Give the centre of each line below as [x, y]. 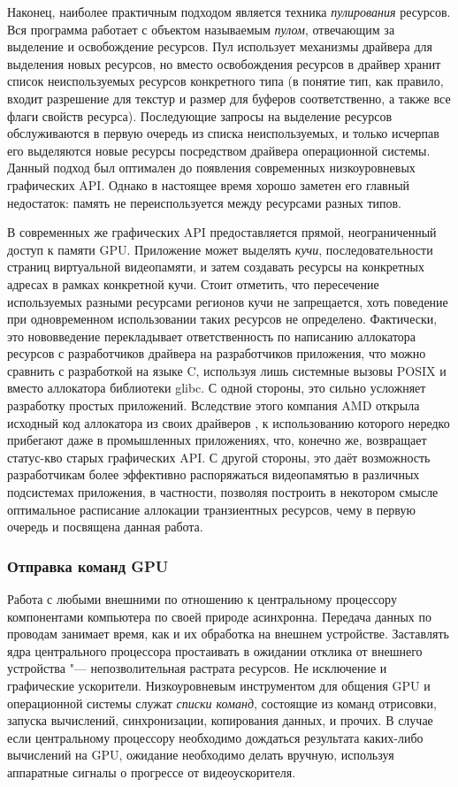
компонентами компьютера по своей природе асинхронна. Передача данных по [220, 616]
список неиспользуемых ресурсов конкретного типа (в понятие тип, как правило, [225, 81]
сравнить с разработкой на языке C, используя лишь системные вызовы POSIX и [227, 370]
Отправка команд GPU [88, 565]
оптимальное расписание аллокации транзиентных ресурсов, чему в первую [211, 509]
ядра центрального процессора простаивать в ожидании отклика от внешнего [215, 650]
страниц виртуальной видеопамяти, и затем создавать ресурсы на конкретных [216, 267]
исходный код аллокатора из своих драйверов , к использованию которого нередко [229, 422]
